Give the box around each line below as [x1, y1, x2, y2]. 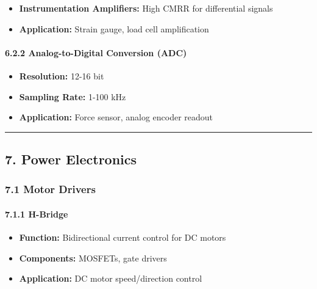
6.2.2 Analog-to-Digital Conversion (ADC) [5, 46, 187, 59]
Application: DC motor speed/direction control [19, 272, 202, 285]
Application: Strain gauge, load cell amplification [19, 22, 209, 35]
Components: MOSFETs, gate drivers [19, 251, 167, 264]
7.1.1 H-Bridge [5, 207, 68, 220]
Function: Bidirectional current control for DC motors [19, 231, 226, 244]
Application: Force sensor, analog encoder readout [19, 111, 213, 123]
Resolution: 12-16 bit [19, 69, 104, 82]
